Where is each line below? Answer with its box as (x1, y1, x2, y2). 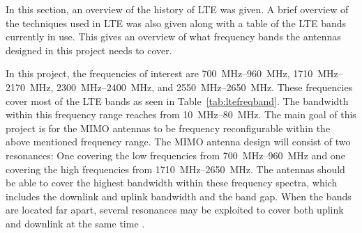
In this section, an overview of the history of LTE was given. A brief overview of (6, 2, 349, 16)
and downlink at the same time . (6, 216, 145, 230)
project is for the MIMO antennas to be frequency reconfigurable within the (6, 120, 331, 135)
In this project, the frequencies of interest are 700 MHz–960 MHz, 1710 (6, 66, 313, 81)
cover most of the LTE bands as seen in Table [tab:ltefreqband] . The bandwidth (6, 93, 349, 108)
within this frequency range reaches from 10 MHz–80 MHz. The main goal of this (6, 107, 356, 122)
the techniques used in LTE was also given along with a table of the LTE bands (6, 15, 347, 30)
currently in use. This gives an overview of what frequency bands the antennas (6, 29, 341, 44)
